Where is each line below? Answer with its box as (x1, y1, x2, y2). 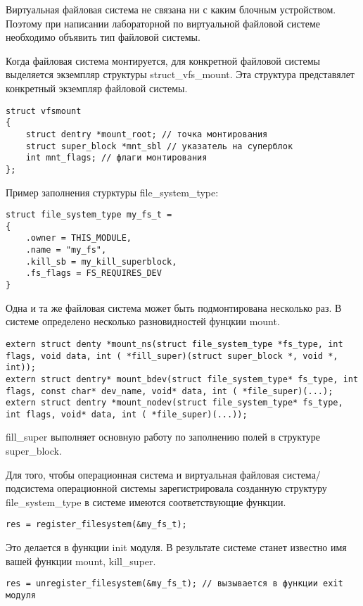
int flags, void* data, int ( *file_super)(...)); (6, 409, 248, 419)
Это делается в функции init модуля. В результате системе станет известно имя (6, 540, 347, 555)
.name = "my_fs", (25, 245, 107, 255)
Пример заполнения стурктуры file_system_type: (6, 184, 219, 199)
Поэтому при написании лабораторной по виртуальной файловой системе (6, 15, 321, 30)
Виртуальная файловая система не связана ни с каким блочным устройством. (6, 2, 336, 16)
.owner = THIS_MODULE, (25, 233, 132, 244)
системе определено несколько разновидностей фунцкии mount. (6, 314, 280, 329)
